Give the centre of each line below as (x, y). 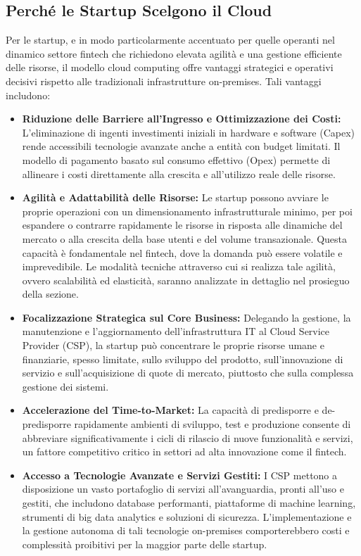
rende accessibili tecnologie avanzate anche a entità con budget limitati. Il (181, 146)
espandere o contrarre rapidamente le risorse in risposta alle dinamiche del (182, 225)
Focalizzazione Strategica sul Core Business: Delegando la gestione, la (186, 317)
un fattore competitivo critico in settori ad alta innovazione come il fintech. (184, 451)
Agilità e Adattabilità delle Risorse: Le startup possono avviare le (175, 197)
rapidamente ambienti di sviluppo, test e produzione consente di (213, 424)
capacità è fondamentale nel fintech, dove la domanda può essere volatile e (182, 252)
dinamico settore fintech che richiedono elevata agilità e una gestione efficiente (174, 53)
